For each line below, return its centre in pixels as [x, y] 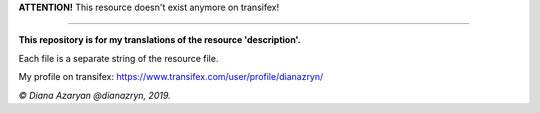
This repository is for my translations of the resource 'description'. [160, 40]
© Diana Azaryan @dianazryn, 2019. [94, 95]
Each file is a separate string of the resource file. [118, 58]
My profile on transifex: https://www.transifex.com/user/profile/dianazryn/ [171, 77]
